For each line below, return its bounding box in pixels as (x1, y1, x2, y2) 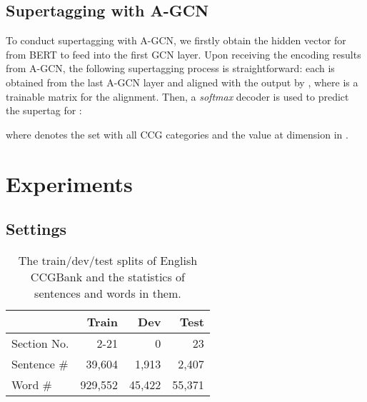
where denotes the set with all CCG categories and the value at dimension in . (6, 126, 348, 141)
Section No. (11, 334, 69, 351)
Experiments (6, 169, 133, 198)
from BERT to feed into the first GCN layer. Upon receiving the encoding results (6, 46, 361, 61)
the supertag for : (6, 103, 82, 118)
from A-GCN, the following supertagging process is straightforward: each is (6, 61, 335, 76)
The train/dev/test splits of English (18, 251, 198, 268)
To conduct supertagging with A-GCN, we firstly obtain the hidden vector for (6, 33, 346, 48)
